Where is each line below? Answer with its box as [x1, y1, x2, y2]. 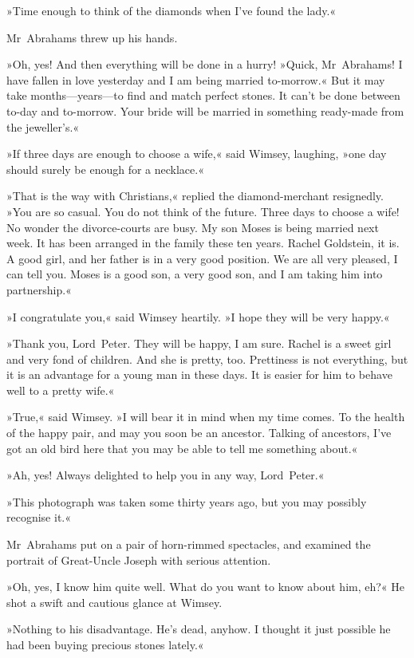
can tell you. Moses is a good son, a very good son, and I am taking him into [6, 266, 383, 282]
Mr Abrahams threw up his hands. [6, 29, 178, 45]
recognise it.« [6, 509, 72, 526]
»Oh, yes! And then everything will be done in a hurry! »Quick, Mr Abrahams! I [6, 56, 403, 73]
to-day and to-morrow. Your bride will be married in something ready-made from [6, 102, 404, 119]
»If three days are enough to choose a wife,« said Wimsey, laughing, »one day [6, 145, 387, 162]
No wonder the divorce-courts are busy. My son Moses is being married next [6, 219, 379, 235]
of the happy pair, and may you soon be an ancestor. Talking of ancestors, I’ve [6, 424, 392, 441]
